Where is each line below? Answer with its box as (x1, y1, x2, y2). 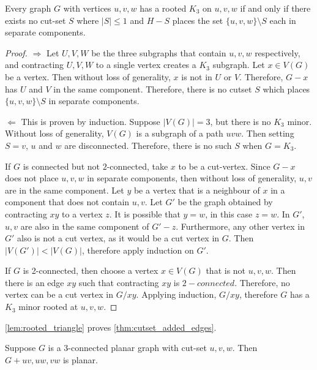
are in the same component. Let (5, 183, 124, 196)
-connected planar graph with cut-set (68, 341, 207, 354)
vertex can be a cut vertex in (5, 288, 114, 301)
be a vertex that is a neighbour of (133, 183, 260, 196)
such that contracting (78, 276, 159, 289)
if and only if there (240, 2, 311, 14)
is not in (181, 70, 212, 83)
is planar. (62, 353, 98, 366)
